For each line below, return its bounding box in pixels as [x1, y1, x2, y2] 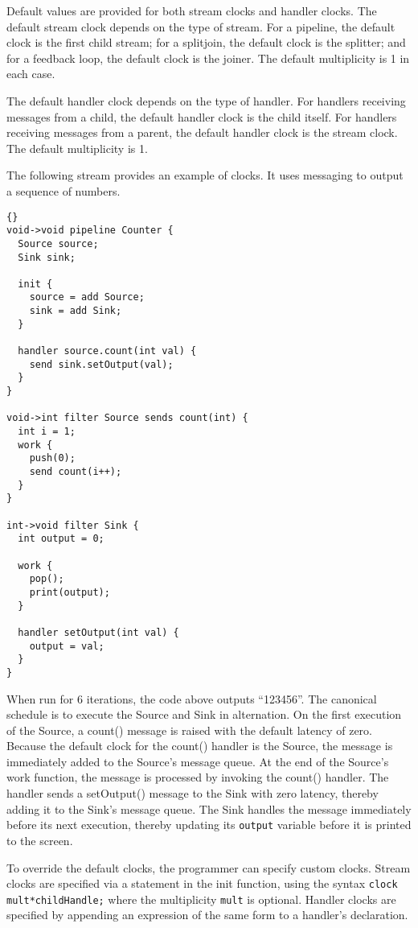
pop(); [29, 573, 64, 585]
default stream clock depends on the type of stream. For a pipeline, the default [6, 18, 395, 35]
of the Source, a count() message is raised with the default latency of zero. [6, 721, 372, 738]
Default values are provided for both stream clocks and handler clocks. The [6, 2, 377, 19]
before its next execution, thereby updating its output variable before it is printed [6, 816, 412, 833]
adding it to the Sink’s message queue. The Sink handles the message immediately [6, 800, 412, 817]
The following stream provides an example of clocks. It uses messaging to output [6, 167, 404, 184]
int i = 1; [18, 426, 76, 438]
